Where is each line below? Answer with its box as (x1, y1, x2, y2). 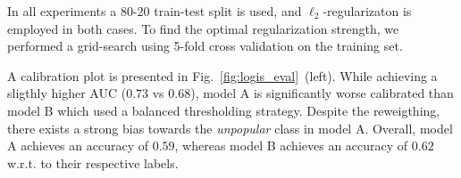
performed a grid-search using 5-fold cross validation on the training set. (7, 36, 403, 55)
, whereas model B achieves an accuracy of (174, 136, 408, 155)
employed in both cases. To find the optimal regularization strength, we (7, 19, 399, 37)
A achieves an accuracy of (7, 136, 148, 155)
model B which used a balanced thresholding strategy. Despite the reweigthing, (7, 101, 440, 119)
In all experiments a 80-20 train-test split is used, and (7, 2, 302, 20)
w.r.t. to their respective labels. (7, 153, 179, 172)
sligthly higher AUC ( (7, 84, 127, 102)
